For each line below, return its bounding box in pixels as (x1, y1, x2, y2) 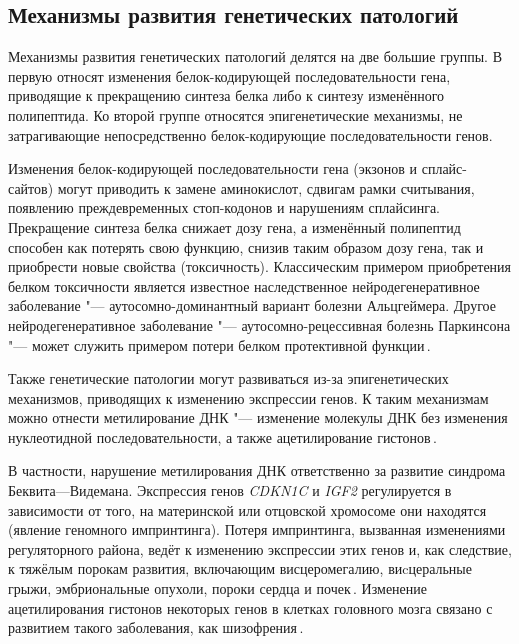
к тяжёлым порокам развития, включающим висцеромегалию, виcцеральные (8, 558, 472, 579)
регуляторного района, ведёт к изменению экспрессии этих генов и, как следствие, (8, 538, 512, 559)
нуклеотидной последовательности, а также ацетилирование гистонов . (8, 426, 437, 447)
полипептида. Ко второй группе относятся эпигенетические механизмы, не (8, 104, 463, 125)
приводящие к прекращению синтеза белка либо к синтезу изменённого (8, 85, 445, 106)
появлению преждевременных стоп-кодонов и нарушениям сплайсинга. (8, 197, 440, 218)
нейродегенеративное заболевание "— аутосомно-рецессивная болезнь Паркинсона (8, 314, 511, 335)
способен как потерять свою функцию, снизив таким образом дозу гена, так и (8, 236, 484, 257)
